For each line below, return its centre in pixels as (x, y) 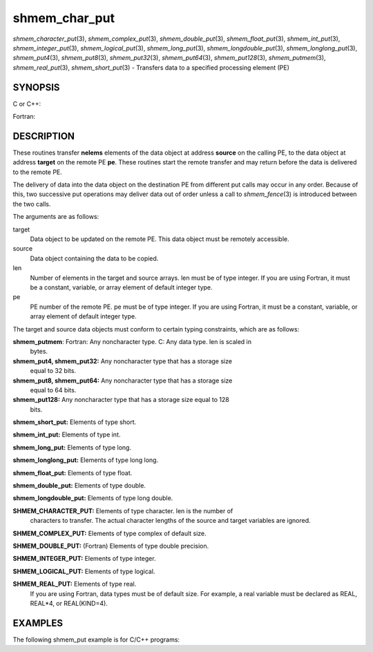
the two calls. (32, 204)
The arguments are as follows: (56, 217)
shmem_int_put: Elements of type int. (67, 434)
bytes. (39, 352)
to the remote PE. (37, 172)
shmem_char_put (64, 18)
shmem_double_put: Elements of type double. (79, 486)
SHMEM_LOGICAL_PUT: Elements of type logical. (84, 571)
